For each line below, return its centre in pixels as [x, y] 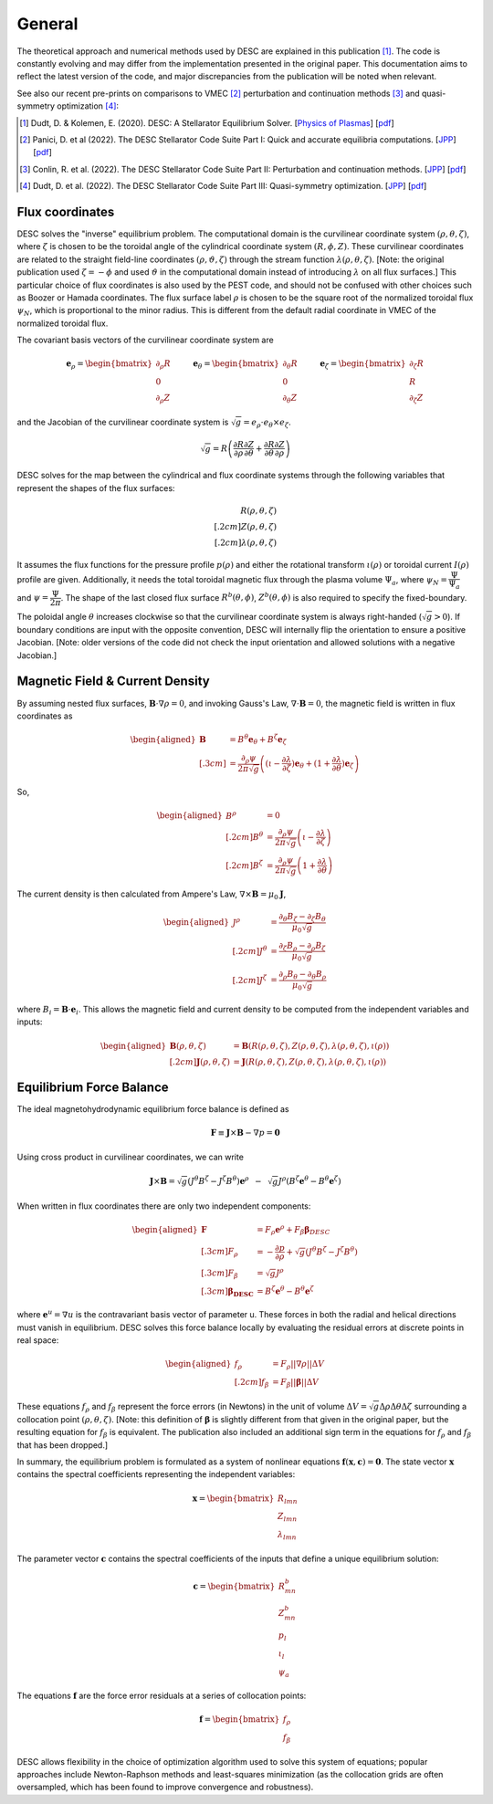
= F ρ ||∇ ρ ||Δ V [299, 1365]
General [47, 24]
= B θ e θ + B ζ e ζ [258, 740]
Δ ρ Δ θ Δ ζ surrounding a [423, 1406]
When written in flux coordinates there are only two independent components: [164, 1206]
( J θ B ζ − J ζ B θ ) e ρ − [225, 1180]
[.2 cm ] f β [252, 1383]
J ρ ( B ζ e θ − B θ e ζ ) [309, 1180]
